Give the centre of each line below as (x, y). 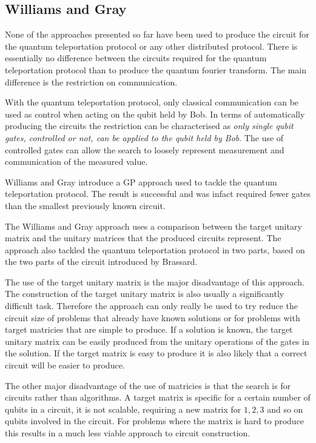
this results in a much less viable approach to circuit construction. (128, 433)
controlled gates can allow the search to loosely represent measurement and (145, 149)
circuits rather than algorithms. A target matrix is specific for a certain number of (158, 397)
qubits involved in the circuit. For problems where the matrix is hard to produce (155, 421)
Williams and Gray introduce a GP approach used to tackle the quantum (141, 182)
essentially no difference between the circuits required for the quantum (136, 58)
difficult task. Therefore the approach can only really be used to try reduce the (151, 306)
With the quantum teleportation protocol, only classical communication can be (152, 102)
